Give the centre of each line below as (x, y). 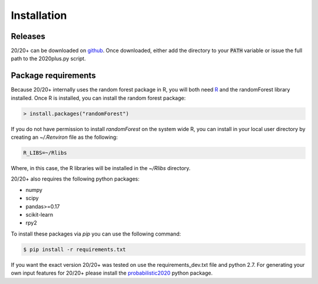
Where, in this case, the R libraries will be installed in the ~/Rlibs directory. (101, 168)
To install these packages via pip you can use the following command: (96, 234)
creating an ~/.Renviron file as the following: (64, 137)
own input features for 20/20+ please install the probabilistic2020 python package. (112, 273)
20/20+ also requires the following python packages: (75, 179)
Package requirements (54, 76)
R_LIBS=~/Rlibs (45, 153)
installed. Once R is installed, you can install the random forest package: (98, 98)
